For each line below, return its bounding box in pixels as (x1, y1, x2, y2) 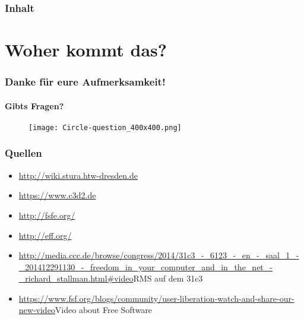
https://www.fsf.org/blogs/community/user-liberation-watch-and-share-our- (18, 292, 294, 304)
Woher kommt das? (5, 37, 167, 62)
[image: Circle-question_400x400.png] (28, 123, 182, 132)
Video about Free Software (55, 304, 153, 316)
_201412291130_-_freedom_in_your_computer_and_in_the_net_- (18, 260, 273, 273)
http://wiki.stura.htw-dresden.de (18, 169, 138, 181)
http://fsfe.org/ (18, 209, 75, 221)
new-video (18, 304, 55, 316)
